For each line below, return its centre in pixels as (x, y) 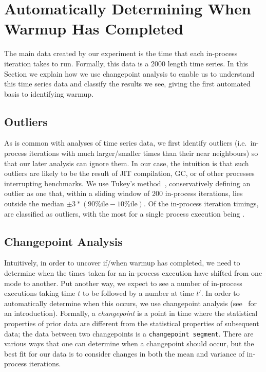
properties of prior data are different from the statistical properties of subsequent (132, 323)
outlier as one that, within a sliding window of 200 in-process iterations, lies (123, 193)
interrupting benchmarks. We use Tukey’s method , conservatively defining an (127, 183)
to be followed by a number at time (138, 293)
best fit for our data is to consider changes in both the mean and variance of (124, 353)
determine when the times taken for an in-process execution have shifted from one (133, 273)
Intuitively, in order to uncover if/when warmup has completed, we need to (122, 263)
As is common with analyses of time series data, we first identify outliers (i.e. (126, 143)
